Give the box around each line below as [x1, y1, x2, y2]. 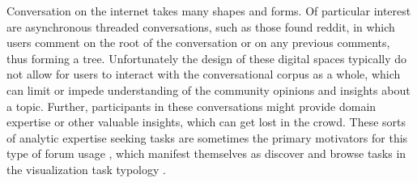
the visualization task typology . [6, 160, 166, 177]
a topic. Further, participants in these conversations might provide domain [6, 97, 377, 114]
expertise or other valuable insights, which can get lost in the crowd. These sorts [6, 113, 406, 130]
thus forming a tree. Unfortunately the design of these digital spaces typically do [6, 49, 407, 66]
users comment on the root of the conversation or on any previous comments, [6, 34, 390, 51]
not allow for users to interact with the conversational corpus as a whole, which [6, 66, 401, 83]
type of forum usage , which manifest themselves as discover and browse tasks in [6, 145, 406, 162]
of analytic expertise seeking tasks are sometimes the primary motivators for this [6, 129, 408, 146]
